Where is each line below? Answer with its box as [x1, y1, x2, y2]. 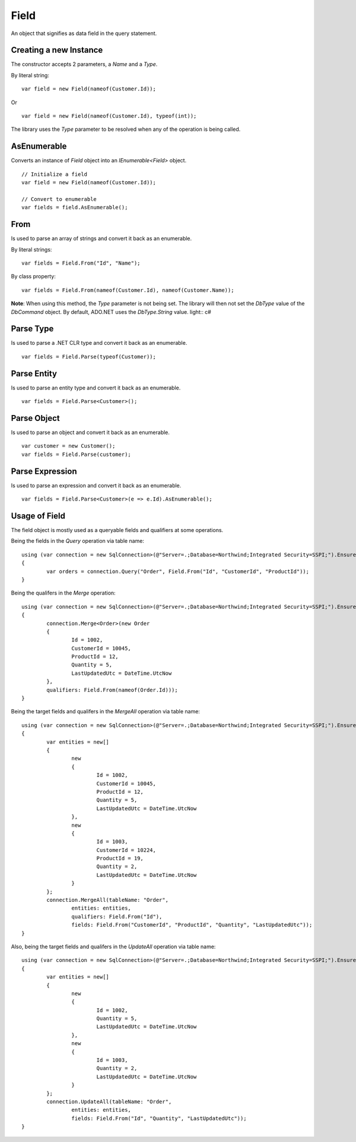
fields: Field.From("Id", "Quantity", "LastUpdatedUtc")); [71, 1115, 247, 1122]
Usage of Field [11, 511, 65, 521]
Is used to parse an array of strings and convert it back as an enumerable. [11, 235, 192, 242]
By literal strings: [11, 246, 52, 253]
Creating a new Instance [11, 45, 103, 55]
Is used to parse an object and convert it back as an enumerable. [11, 429, 170, 436]
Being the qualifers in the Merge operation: [11, 589, 116, 597]
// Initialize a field [21, 171, 88, 178]
